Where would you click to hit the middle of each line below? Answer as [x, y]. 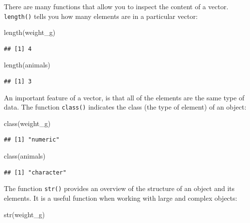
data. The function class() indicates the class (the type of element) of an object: [125, 107]
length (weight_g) [30, 32]
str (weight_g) [24, 214]
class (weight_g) [27, 123]
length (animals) [27, 65]
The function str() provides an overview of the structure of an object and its [119, 188]
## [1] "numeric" [32, 140]
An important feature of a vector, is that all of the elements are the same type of [124, 97]
